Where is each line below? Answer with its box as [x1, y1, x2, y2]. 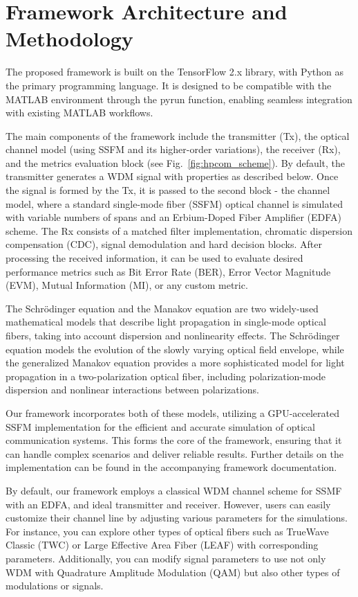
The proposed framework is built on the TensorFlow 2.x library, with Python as [6, 64, 344, 79]
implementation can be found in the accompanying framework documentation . [6, 460, 337, 474]
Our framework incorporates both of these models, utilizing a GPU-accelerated [6, 405, 339, 420]
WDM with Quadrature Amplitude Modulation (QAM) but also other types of [6, 564, 340, 579]
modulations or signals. [6, 578, 104, 593]
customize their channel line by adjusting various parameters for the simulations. [6, 510, 348, 525]
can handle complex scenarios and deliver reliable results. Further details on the [6, 446, 343, 461]
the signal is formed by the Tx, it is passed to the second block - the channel [6, 183, 330, 197]
